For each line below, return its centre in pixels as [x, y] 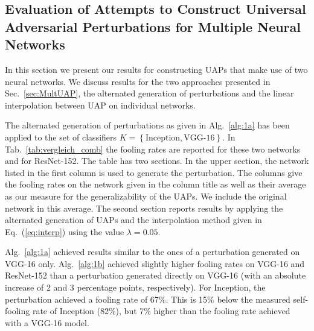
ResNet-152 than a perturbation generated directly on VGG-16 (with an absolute [155, 275]
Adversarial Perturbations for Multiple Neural [153, 26]
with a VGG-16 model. [47, 322]
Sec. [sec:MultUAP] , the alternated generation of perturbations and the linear [149, 93]
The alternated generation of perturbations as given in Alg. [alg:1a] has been [147, 125]
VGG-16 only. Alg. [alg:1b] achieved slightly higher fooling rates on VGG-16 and [155, 263]
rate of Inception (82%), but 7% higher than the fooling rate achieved [161, 311]
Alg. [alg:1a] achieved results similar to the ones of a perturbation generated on [152, 252]
